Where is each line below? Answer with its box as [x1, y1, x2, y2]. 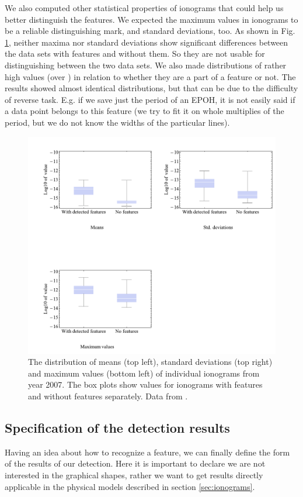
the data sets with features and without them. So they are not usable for [5, 47, 265, 60]
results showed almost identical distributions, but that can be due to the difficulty [5, 82, 298, 94]
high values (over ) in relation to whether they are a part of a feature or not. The [5, 70, 296, 82]
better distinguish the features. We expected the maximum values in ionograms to [5, 13, 298, 25]
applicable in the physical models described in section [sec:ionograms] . [5, 480, 255, 492]
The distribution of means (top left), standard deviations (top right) [28, 356, 273, 368]
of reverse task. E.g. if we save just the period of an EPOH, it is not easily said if [5, 93, 295, 105]
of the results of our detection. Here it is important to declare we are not [5, 457, 266, 470]
